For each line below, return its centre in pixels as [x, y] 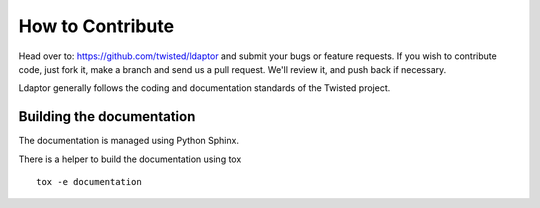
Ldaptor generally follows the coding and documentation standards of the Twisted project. [204, 88]
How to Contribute [96, 26]
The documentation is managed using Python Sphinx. [129, 141]
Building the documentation [107, 116]
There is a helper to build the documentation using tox [130, 159]
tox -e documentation [89, 182]
